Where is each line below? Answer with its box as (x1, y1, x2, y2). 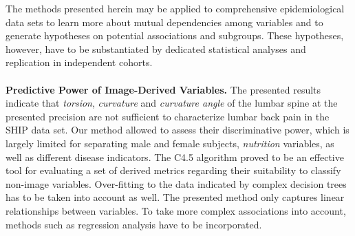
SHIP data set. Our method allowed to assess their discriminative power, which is (6, 122, 349, 137)
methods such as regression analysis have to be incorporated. (6, 217, 262, 231)
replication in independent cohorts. (6, 55, 153, 69)
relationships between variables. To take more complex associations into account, (6, 203, 346, 217)
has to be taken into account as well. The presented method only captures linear (6, 190, 345, 204)
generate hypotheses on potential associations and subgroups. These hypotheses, (6, 28, 344, 43)
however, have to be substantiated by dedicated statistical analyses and (6, 41, 306, 56)
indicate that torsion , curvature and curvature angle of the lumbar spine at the (6, 96, 338, 110)
